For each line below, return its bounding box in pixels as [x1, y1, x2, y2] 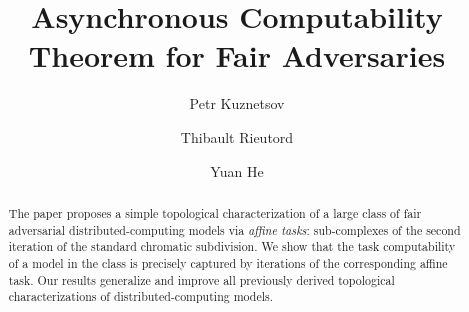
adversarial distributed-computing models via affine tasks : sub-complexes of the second [8, 221, 461, 238]
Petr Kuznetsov [189, 93, 285, 114]
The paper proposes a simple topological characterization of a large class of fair [8, 204, 422, 221]
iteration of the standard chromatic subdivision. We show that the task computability [8, 238, 456, 255]
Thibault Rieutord [180, 126, 294, 147]
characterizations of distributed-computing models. [8, 288, 274, 305]
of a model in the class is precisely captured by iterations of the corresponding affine [8, 254, 448, 271]
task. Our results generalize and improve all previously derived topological [8, 271, 395, 288]
